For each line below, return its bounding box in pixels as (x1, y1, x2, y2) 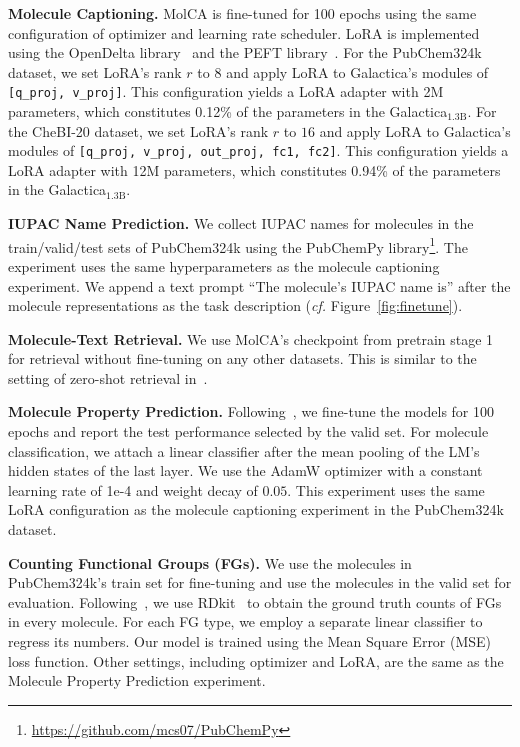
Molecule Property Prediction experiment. (8, 670, 266, 691)
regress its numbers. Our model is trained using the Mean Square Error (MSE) (8, 631, 492, 651)
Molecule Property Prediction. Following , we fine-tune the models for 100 (8, 401, 495, 422)
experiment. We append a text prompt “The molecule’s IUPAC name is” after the (8, 275, 511, 296)
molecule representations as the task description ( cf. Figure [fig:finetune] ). (8, 295, 463, 316)
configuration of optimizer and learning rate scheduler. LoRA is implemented (8, 22, 480, 43)
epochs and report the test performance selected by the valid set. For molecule (8, 421, 489, 442)
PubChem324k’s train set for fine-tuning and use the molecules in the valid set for (8, 572, 512, 593)
